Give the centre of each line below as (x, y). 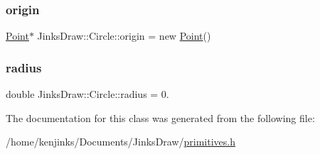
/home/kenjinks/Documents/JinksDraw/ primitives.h (121, 142)
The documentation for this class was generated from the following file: (160, 117)
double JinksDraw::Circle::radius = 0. (87, 94)
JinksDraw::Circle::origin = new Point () (124, 36)
